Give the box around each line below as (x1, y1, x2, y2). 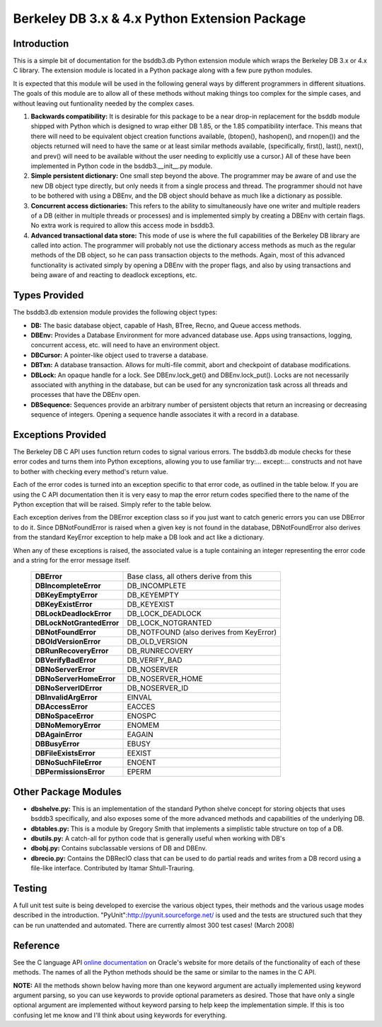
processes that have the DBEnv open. (30, 391, 141, 399)
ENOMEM (127, 720, 159, 730)
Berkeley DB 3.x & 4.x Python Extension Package (13, 11, 306, 26)
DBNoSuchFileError (35, 758, 103, 768)
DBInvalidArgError (35, 692, 98, 702)
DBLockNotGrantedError (35, 618, 120, 628)
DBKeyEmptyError (35, 590, 98, 600)
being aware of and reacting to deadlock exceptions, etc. (30, 271, 197, 279)
